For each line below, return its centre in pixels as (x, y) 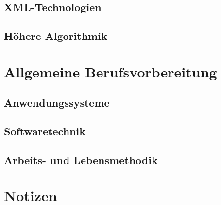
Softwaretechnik (45, 131)
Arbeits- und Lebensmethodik (81, 159)
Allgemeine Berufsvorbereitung (110, 71)
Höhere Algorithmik (56, 36)
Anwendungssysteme (57, 102)
